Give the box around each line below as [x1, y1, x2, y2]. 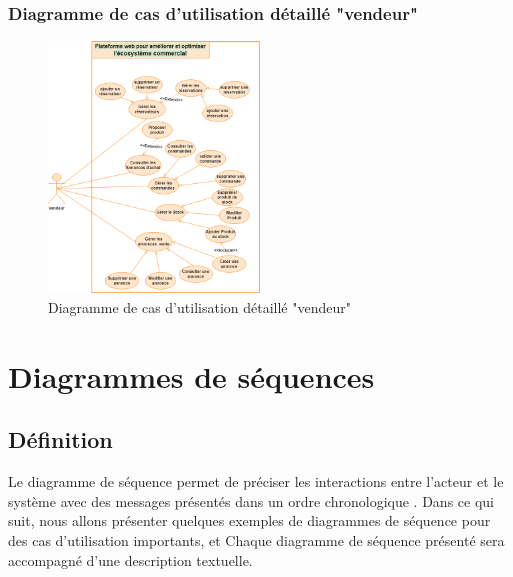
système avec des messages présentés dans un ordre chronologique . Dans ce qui [8, 490, 494, 511]
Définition [8, 424, 113, 455]
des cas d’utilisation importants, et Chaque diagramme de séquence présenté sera [8, 530, 505, 551]
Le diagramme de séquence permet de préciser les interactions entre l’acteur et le [8, 471, 504, 492]
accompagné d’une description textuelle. [8, 549, 253, 570]
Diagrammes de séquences [8, 355, 375, 396]
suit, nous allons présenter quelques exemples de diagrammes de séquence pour [8, 510, 491, 531]
